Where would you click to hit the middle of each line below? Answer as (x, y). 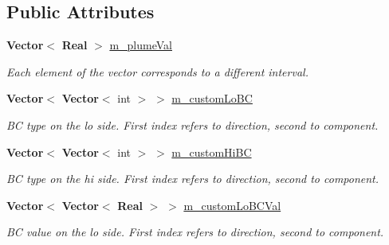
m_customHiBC (212, 152)
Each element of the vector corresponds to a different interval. (157, 71)
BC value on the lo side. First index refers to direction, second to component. (195, 232)
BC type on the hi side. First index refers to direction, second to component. (193, 179)
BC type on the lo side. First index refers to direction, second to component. (193, 124)
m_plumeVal (141, 45)
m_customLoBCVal (232, 205)
